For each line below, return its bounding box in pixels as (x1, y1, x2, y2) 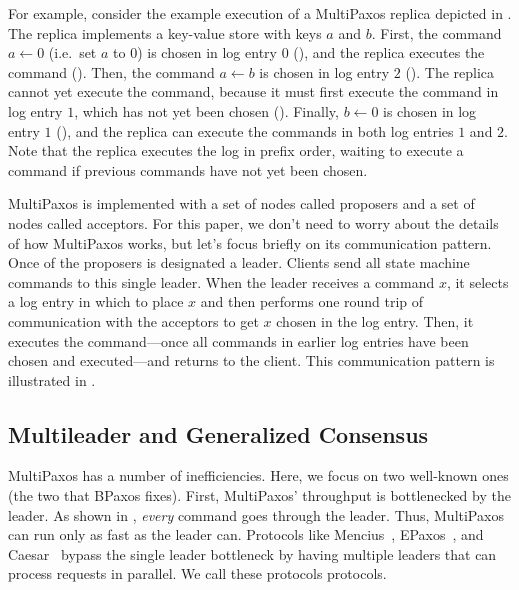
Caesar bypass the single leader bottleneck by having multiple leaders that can (8, 543, 497, 564)
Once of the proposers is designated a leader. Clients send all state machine (8, 252, 470, 273)
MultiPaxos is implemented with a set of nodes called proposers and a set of (8, 193, 475, 214)
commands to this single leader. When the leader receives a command (8, 271, 435, 292)
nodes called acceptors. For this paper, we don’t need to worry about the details (8, 212, 499, 233)
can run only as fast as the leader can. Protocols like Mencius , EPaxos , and (8, 524, 484, 545)
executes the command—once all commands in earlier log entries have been (8, 330, 469, 351)
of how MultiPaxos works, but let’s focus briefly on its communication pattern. (8, 232, 492, 253)
